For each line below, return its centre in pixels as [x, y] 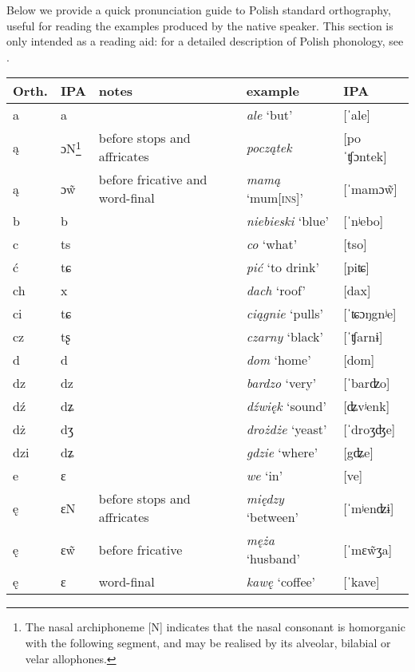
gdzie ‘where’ [282, 453]
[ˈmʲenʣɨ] [369, 508]
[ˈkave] [362, 582]
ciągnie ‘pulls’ [285, 314]
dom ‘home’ [279, 360]
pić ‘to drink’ [283, 267]
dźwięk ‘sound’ [286, 406]
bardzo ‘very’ [281, 383]
